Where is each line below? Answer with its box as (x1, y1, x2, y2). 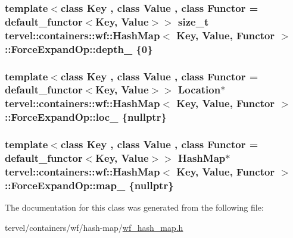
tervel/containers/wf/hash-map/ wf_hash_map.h (5, 221, 183, 233)
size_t (178, 14, 209, 29)
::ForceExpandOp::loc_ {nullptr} (5, 109, 167, 124)
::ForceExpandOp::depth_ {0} (5, 41, 153, 56)
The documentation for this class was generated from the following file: (5, 201, 264, 214)
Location (178, 82, 221, 97)
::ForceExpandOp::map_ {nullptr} (5, 177, 174, 192)
